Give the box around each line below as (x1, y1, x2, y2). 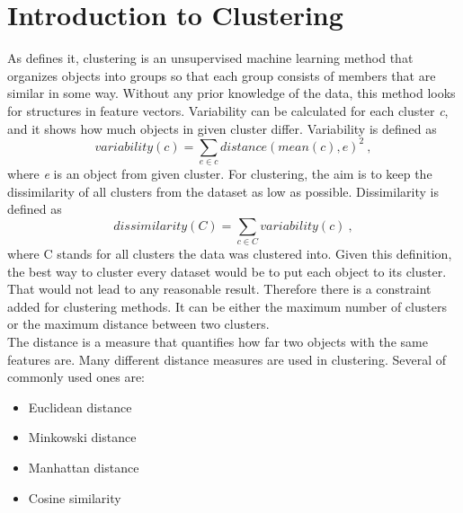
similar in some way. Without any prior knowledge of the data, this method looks (7, 84, 456, 102)
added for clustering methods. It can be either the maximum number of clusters (7, 296, 447, 315)
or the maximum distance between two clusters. (7, 314, 270, 333)
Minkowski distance (28, 428, 137, 447)
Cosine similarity (28, 488, 121, 507)
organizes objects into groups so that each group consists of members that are (7, 66, 436, 84)
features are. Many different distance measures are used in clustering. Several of (7, 349, 446, 368)
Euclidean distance (28, 397, 132, 416)
